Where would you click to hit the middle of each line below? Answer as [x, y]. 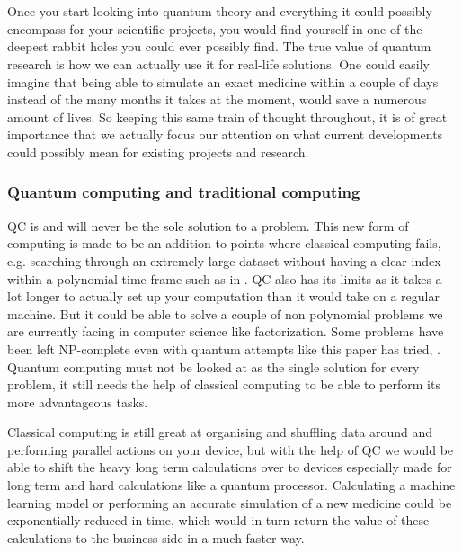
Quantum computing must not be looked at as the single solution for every [213, 366]
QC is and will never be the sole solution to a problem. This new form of [208, 225]
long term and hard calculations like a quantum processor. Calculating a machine [231, 485]
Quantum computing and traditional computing [184, 192]
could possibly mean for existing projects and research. [158, 152]
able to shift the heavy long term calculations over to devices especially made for [230, 467]
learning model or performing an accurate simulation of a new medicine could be [230, 502]
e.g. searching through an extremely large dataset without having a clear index [224, 260]
